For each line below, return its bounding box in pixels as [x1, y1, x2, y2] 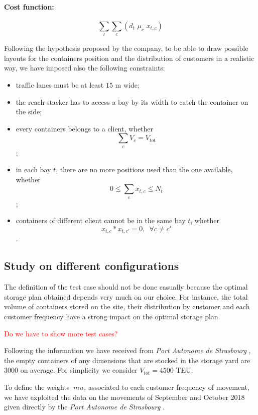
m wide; [115, 79, 140, 90]
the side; [16, 106, 42, 117]
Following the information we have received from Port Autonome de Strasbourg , [4, 345, 251, 356]
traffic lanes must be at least [16, 79, 104, 90]
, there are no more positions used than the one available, [56, 164, 233, 175]
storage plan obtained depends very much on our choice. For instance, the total [4, 291, 248, 302]
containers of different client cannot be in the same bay [16, 215, 186, 226]
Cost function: [4, 1, 54, 12]
